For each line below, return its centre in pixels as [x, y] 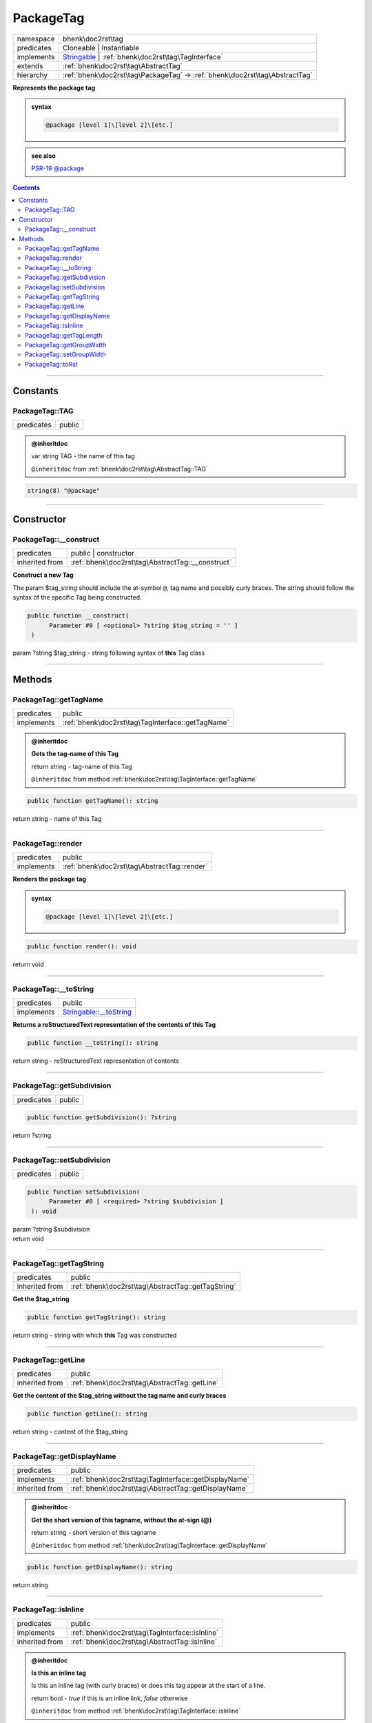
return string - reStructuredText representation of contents [96, 1061]
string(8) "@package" [64, 490]
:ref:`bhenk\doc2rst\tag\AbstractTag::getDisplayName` [159, 1489]
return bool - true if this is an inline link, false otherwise [110, 1698]
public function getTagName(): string [93, 801]
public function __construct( [78, 616]
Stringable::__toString [97, 1012]
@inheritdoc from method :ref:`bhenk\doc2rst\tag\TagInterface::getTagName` [144, 779]
